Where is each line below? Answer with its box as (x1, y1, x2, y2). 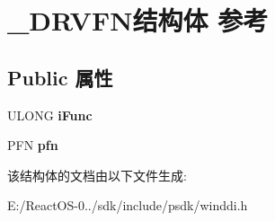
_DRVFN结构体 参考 (7, 2, 269, 39)
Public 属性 (7, 63, 113, 91)
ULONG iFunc (7, 105, 93, 124)
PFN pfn (7, 136, 58, 155)
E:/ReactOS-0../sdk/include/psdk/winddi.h (7, 196, 248, 215)
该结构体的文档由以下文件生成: (7, 165, 187, 184)
